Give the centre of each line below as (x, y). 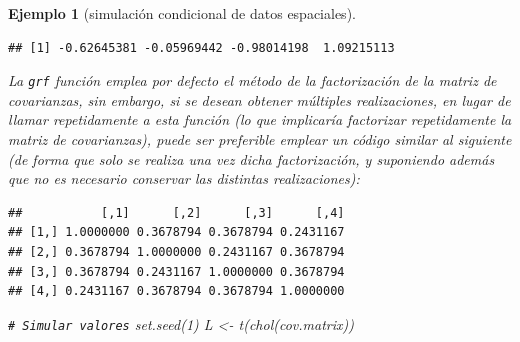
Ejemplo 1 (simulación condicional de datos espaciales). (182, 13)
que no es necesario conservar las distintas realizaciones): (184, 178)
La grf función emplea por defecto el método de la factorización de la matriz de (252, 80)
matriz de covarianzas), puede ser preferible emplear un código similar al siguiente (260, 139)
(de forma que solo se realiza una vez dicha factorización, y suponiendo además (251, 158)
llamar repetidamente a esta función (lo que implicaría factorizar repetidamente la (260, 119)
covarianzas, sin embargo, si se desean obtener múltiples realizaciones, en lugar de (259, 99)
